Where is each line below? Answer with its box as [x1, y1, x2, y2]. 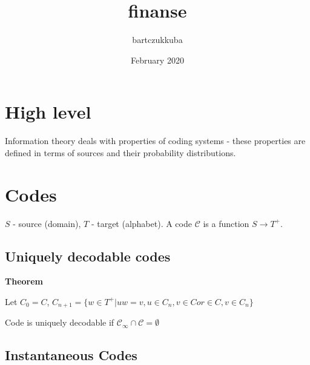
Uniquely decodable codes [5, 246, 171, 265]
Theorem [5, 275, 43, 288]
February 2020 [131, 53, 184, 66]
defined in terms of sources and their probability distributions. [5, 146, 236, 159]
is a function [203, 217, 249, 229]
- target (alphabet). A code [91, 217, 192, 229]
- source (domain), [13, 217, 81, 229]
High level [5, 99, 91, 124]
